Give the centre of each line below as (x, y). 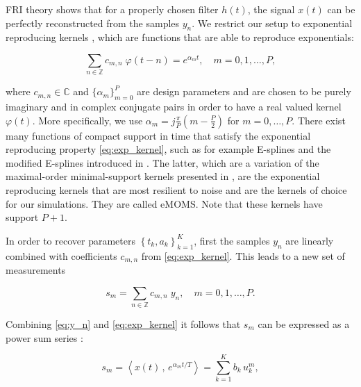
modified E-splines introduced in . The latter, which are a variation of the (162, 162)
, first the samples (232, 240)
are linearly (310, 240)
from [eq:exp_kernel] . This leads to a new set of (243, 255)
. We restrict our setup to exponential (272, 23)
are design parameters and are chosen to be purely (244, 91)
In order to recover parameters (70, 240)
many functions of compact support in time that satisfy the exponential (158, 135)
